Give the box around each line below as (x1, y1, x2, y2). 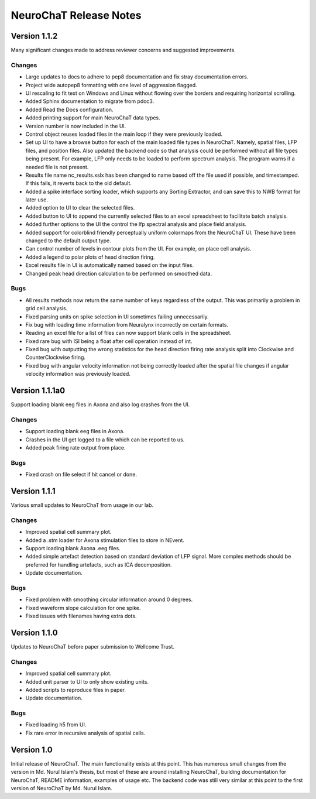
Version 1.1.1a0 (11, 386, 66, 396)
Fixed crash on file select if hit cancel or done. (25, 471, 138, 478)
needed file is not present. (25, 163, 89, 170)
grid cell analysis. (25, 305, 68, 312)
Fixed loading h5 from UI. (25, 721, 87, 728)
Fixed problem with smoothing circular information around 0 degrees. (25, 596, 193, 603)
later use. (25, 196, 48, 203)
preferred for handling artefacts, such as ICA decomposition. (25, 561, 172, 568)
